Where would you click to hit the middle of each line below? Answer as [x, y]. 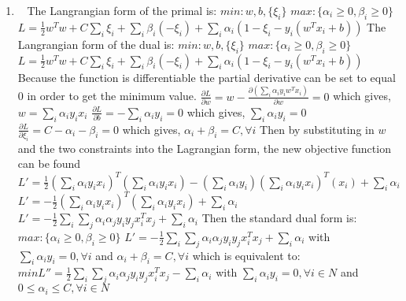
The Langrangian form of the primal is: [122, 10]
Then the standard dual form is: [279, 218]
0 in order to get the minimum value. [107, 96]
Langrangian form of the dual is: [96, 44]
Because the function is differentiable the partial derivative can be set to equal [207, 77]
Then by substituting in [317, 129]
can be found [49, 164]
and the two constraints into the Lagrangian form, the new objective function [204, 148]
